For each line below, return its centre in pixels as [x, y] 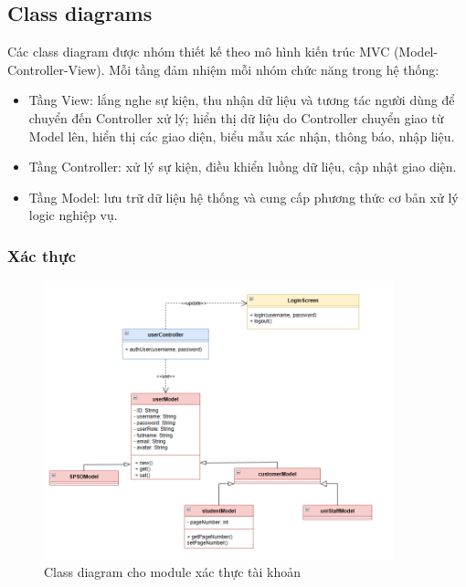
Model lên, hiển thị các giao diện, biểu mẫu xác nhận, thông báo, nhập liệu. [242, 136]
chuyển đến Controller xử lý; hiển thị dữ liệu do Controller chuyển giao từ [236, 117]
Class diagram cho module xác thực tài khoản [172, 572]
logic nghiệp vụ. [73, 215]
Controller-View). [56, 69]
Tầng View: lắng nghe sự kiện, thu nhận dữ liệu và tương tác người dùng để [242, 100]
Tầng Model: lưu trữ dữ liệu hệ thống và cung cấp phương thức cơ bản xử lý [244, 197]
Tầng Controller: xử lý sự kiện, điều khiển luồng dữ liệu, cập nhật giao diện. [243, 167]
